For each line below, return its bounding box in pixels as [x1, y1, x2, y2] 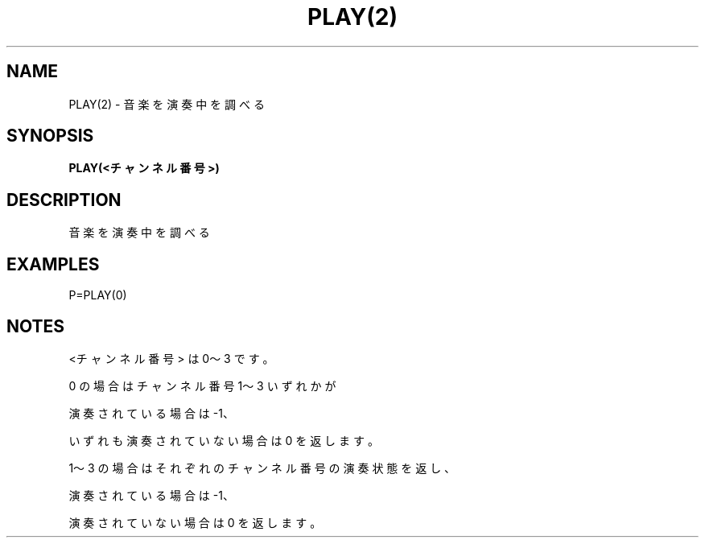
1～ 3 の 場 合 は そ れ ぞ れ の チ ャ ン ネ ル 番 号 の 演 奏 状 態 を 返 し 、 [68, 460, 456, 475]
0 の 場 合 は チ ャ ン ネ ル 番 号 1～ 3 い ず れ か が [68, 378, 336, 393]
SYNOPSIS [6, 126, 94, 146]
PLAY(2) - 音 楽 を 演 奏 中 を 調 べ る [68, 97, 265, 111]
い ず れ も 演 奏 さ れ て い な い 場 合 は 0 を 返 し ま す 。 [68, 433, 379, 447]
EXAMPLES [6, 253, 100, 274]
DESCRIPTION [6, 189, 122, 210]
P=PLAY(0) [68, 288, 127, 303]
